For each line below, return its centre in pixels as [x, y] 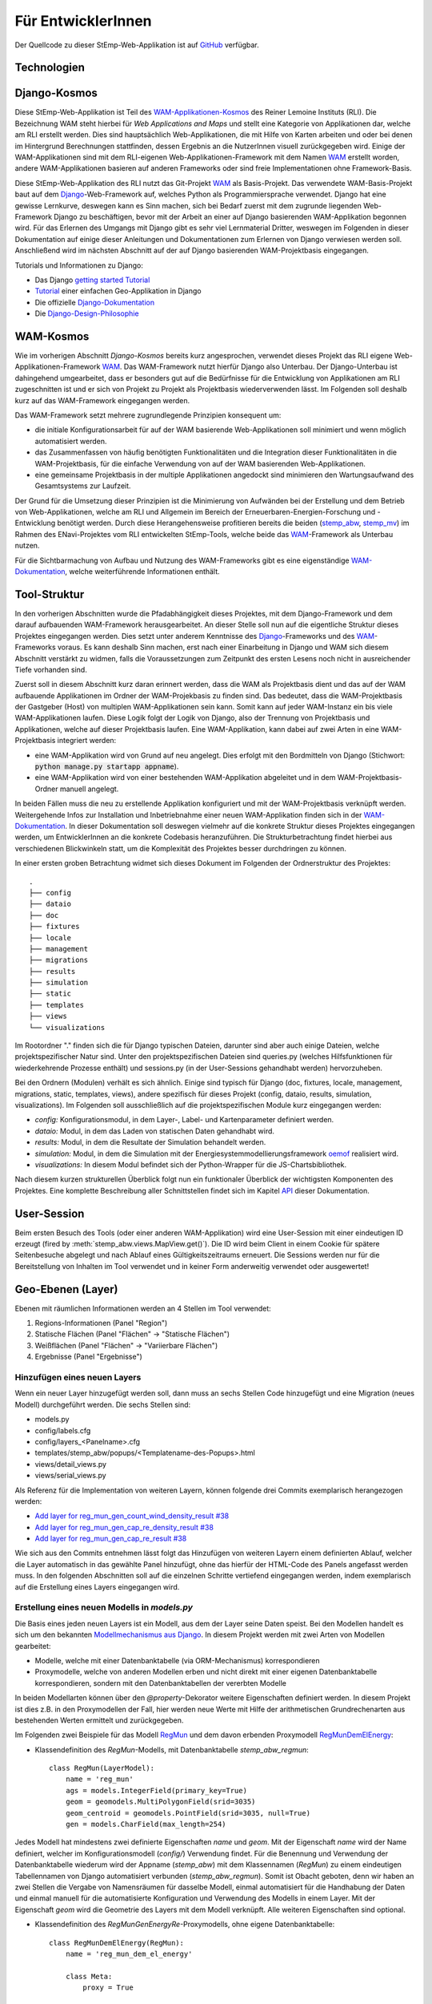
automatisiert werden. [71, 441]
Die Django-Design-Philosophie [87, 313]
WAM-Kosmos [52, 336]
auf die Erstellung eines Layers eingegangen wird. [97, 1586]
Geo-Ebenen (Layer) [66, 1289]
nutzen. [27, 546]
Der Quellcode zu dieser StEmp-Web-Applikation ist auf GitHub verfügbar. [137, 45]
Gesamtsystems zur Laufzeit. [83, 486]
